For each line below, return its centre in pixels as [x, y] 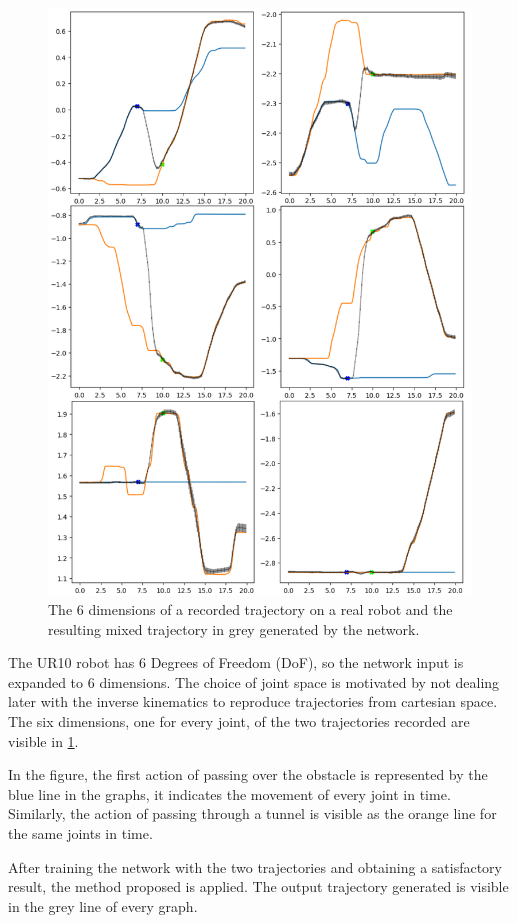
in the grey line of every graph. [103, 905]
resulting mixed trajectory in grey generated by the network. [234, 628]
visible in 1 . [43, 740]
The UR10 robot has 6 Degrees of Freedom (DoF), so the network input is [236, 662]
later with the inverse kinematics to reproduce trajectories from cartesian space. [253, 701]
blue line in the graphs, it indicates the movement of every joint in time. [229, 793]
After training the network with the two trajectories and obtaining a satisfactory [255, 866]
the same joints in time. [80, 833]
